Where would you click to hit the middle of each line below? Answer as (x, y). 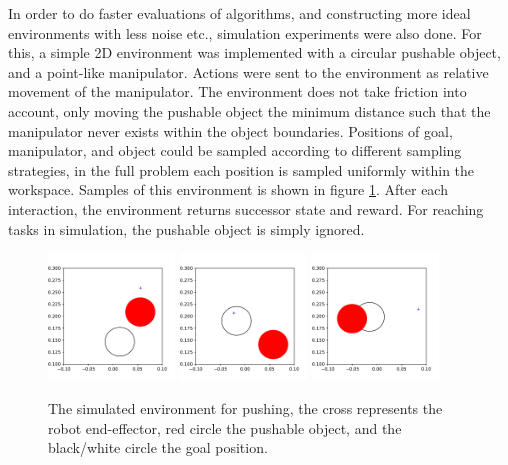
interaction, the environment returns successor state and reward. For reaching (246, 208)
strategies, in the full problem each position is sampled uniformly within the (241, 169)
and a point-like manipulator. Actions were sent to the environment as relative (248, 71)
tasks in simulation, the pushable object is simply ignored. (186, 228)
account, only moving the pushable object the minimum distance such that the (249, 110)
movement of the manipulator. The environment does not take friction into (237, 91)
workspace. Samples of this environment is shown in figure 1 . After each (228, 189)
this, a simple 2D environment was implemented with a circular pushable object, (254, 52)
